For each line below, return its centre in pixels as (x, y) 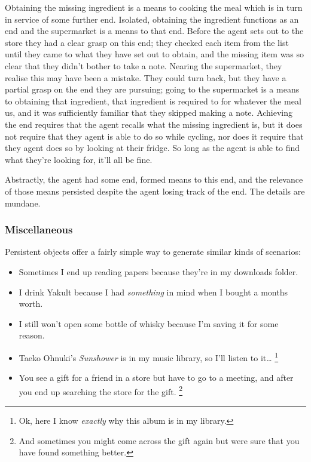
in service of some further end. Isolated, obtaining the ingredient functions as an (152, 19)
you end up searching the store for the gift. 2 (101, 390)
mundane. (23, 203)
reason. (32, 335)
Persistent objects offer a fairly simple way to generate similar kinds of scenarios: (153, 252)
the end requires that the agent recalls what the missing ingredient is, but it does (154, 124)
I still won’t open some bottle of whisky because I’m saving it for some (149, 323)
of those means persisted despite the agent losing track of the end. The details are (155, 191)
